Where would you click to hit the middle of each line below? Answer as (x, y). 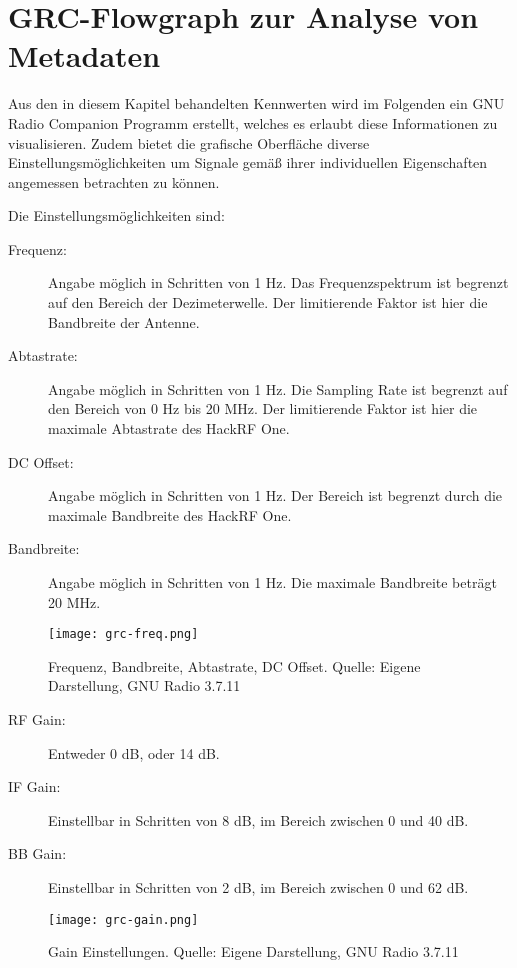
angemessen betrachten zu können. (114, 181)
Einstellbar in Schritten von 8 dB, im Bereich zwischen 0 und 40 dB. (258, 819)
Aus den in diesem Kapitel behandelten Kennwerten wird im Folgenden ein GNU (256, 103)
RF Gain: (37, 719)
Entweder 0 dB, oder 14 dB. (134, 752)
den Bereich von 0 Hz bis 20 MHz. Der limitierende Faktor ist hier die (263, 408)
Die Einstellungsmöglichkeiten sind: (116, 215)
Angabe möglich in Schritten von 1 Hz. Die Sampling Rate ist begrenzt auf (278, 388)
